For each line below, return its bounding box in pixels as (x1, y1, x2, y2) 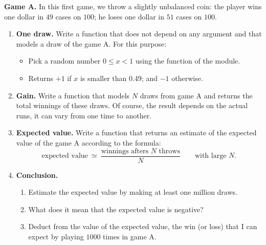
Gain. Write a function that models (16, 90, 130, 100)
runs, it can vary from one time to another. (16, 110, 152, 120)
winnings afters (101, 147, 148, 155)
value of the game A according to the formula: (16, 137, 161, 148)
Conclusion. (16, 169, 58, 180)
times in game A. (103, 231, 157, 241)
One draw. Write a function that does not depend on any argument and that (16, 28, 262, 39)
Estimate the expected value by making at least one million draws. (28, 187, 237, 197)
